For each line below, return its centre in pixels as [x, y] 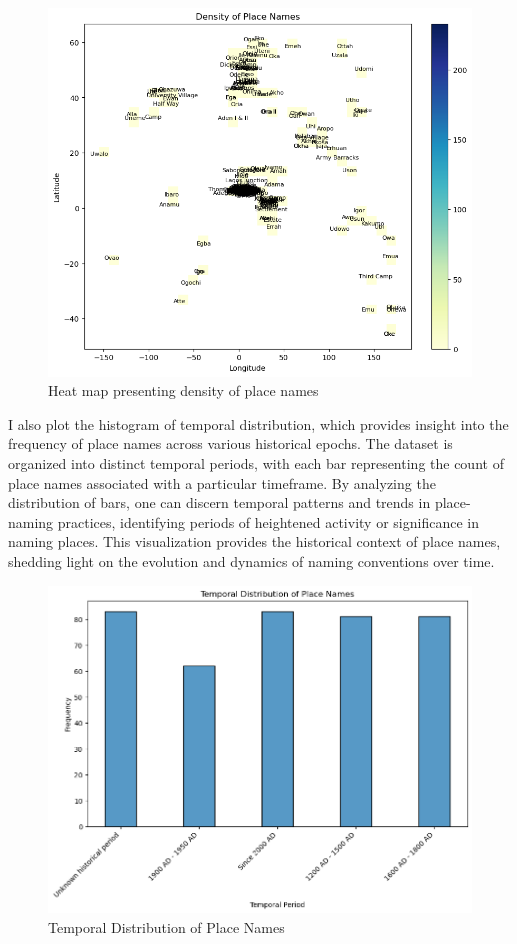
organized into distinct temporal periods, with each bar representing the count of [256, 463]
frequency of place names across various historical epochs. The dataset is [230, 443]
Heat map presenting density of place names [183, 390]
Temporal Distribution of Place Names [166, 927]
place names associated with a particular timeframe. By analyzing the [222, 482]
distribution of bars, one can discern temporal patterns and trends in [219, 502]
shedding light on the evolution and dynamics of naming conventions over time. [251, 560]
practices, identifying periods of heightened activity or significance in [268, 521]
